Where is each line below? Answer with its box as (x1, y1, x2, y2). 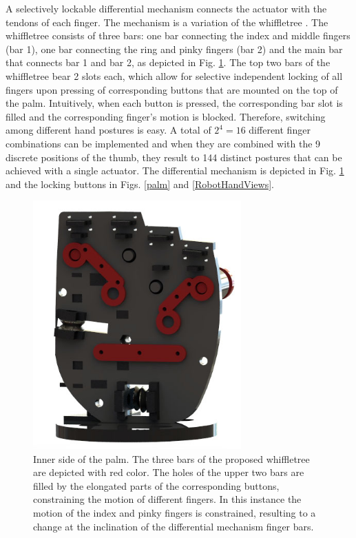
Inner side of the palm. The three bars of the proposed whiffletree (33, 451, 310, 466)
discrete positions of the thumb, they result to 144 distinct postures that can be (6, 149, 342, 164)
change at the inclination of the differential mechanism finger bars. (33, 519, 314, 533)
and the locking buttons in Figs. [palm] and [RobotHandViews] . (6, 176, 274, 191)
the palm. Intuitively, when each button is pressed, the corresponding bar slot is (6, 96, 343, 110)
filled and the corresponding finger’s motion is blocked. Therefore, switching (6, 109, 326, 123)
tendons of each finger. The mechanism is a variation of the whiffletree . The (6, 14, 328, 29)
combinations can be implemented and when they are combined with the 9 (6, 136, 321, 150)
